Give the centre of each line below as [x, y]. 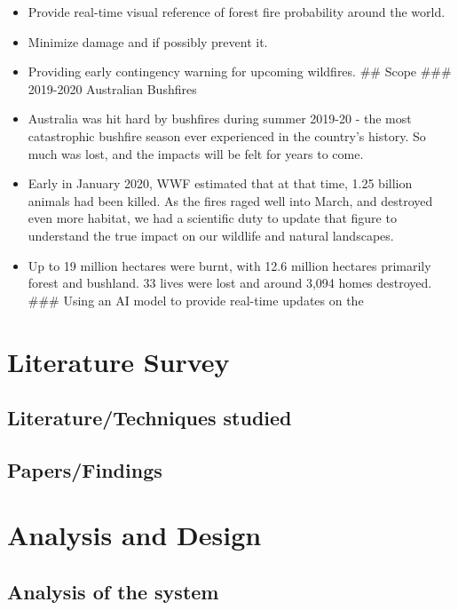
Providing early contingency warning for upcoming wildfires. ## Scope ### [240, 71]
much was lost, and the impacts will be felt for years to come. [196, 153]
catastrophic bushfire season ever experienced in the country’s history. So [227, 135]
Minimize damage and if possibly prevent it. [148, 41]
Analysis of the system [113, 592]
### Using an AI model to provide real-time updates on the [196, 300]
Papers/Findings [85, 469]
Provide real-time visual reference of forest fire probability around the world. [237, 12]
